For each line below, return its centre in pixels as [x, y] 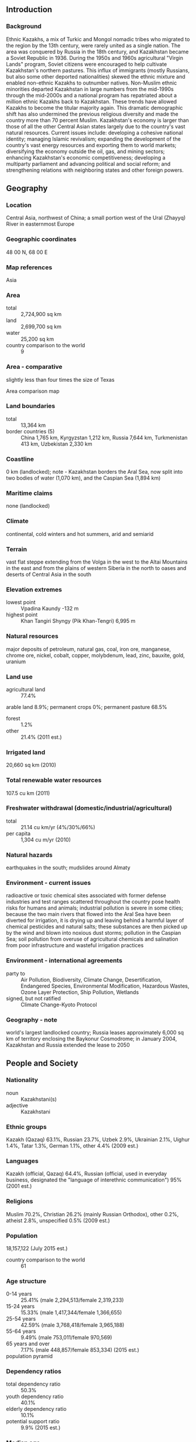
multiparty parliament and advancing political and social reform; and [88, 164]
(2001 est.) [19, 1186]
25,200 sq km [37, 339]
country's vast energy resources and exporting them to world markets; [91, 145]
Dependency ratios [34, 1372]
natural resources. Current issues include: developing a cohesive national [94, 133]
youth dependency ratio [35, 1397]
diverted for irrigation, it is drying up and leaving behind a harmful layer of [95, 921]
